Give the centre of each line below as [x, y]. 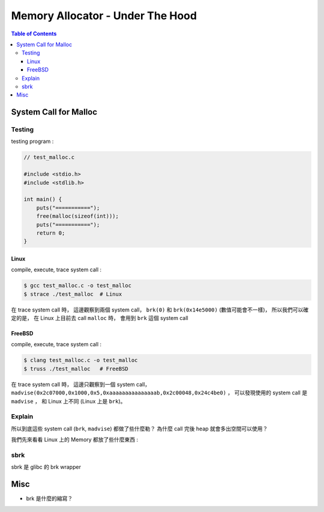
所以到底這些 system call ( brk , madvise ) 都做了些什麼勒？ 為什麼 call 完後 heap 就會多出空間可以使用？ [139, 429]
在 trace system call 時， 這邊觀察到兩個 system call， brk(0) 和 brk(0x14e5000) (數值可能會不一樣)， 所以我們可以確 [160, 310]
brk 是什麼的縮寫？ [49, 499]
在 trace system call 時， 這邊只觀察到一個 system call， [81, 384]
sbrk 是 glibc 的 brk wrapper [46, 467]
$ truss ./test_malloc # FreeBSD [76, 369]
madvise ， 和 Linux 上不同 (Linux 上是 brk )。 [68, 401]
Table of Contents [34, 34]
